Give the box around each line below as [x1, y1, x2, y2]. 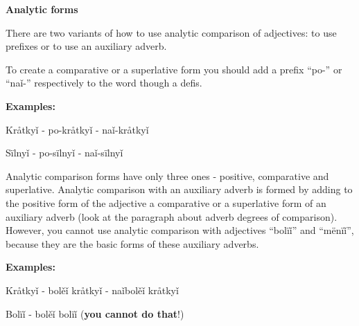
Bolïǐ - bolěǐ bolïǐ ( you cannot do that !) [6, 306, 184, 320]
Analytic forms [6, 2, 78, 16]
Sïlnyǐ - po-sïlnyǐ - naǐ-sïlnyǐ [6, 145, 123, 160]
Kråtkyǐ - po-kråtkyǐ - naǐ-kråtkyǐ [6, 122, 149, 136]
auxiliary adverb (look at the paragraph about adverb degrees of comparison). [6, 209, 338, 224]
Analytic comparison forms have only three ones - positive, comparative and [6, 168, 329, 183]
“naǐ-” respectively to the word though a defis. [6, 75, 202, 90]
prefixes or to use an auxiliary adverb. [6, 39, 167, 53]
